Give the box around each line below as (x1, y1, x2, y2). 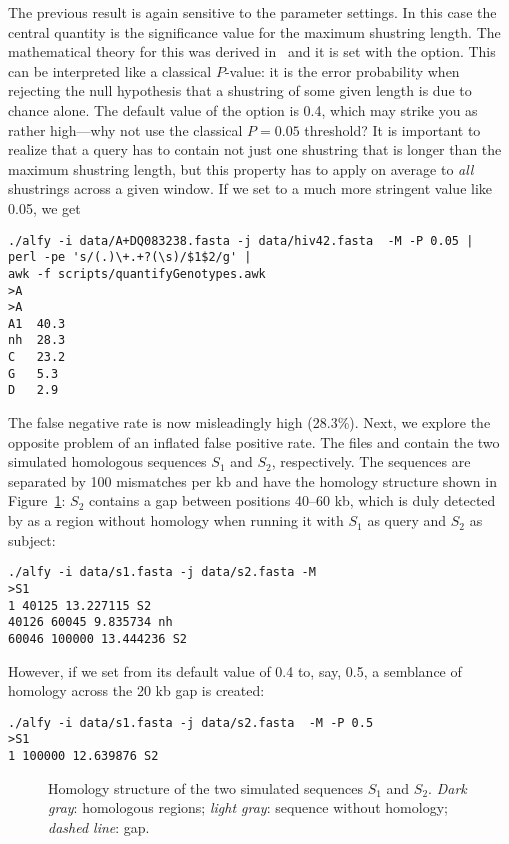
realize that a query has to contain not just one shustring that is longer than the (8, 139, 502, 160)
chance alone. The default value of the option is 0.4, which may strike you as (8, 99, 478, 120)
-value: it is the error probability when (224, 60, 460, 81)
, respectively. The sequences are (271, 451, 471, 472)
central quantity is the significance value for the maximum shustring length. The (8, 21, 501, 42)
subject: (8, 529, 56, 550)
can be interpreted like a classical (8, 60, 212, 81)
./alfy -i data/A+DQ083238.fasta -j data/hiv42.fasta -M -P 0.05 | (8, 233, 474, 248)
